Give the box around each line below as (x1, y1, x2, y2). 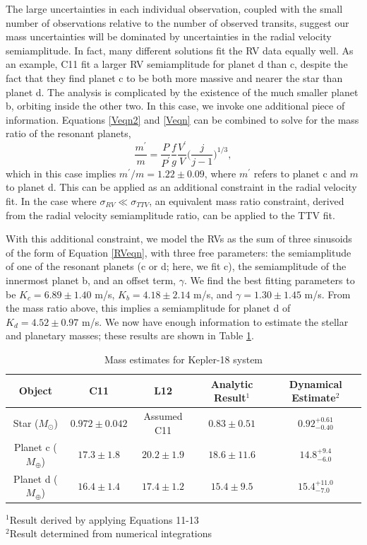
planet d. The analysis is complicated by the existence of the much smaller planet (6, 84, 359, 99)
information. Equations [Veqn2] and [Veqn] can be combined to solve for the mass (6, 112, 359, 127)
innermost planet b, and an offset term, (6, 273, 176, 287)
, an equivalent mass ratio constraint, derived (149, 194, 344, 209)
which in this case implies (6, 165, 116, 180)
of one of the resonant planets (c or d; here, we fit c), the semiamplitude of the (6, 259, 347, 274)
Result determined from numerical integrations (9, 526, 212, 541)
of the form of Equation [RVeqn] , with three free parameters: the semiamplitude (6, 245, 351, 259)
